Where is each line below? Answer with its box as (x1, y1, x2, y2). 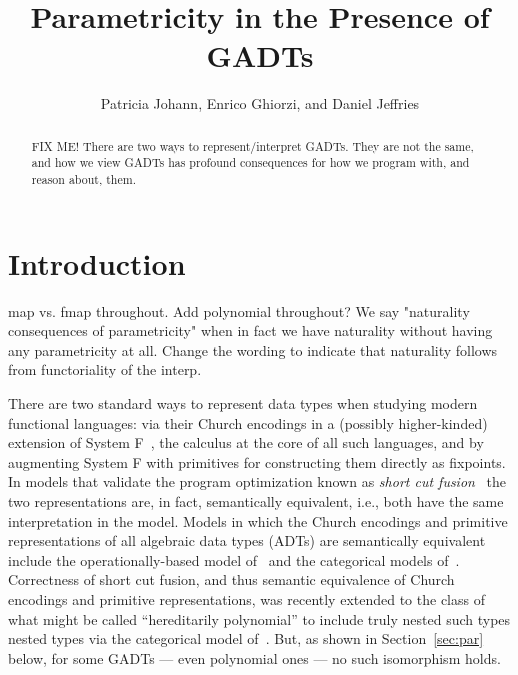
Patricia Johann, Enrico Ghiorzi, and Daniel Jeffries (100, 93, 420, 114)
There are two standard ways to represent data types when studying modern (8, 392, 478, 413)
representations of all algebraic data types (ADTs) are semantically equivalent (8, 530, 486, 551)
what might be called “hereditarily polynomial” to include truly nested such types (8, 608, 511, 629)
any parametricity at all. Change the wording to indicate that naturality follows (8, 339, 498, 360)
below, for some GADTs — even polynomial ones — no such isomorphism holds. (8, 647, 501, 668)
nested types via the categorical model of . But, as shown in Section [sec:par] (8, 628, 484, 649)
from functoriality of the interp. (8, 359, 202, 380)
